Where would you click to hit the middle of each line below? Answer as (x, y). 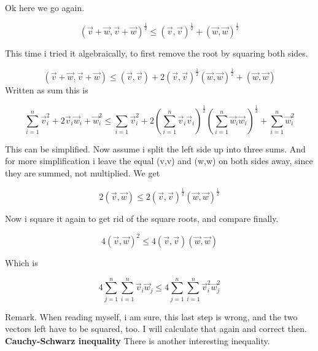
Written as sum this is (47, 89)
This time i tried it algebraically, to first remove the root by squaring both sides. (157, 53)
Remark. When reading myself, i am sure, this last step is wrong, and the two (151, 316)
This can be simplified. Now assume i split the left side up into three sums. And (155, 148)
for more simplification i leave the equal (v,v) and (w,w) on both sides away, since (159, 161)
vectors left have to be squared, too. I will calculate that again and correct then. (156, 329)
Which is (21, 263)
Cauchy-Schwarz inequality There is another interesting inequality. (138, 341)
